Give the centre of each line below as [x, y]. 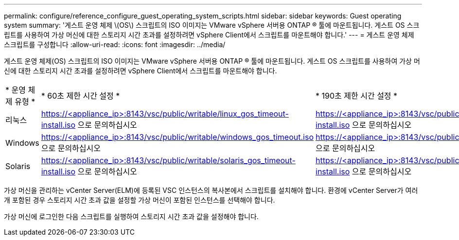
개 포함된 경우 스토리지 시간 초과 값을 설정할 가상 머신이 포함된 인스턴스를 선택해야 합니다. [140, 200]
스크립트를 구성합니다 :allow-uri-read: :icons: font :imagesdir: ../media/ [115, 44]
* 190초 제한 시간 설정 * [357, 96]
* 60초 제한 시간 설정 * [80, 96]
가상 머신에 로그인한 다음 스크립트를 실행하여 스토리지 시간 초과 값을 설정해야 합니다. [131, 216]
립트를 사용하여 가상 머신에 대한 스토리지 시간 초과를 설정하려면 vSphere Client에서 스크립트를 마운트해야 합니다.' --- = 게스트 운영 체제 [209, 35]
